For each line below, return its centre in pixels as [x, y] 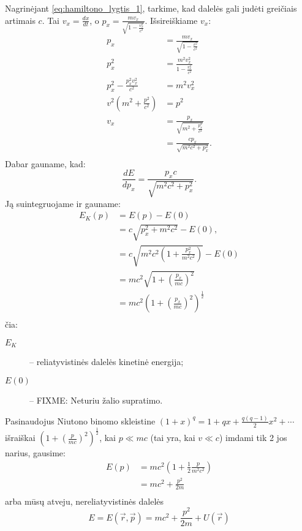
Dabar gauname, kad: [45, 163]
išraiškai [20, 438]
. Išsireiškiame [171, 20]
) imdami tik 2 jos [253, 438]
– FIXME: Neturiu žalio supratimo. [96, 400]
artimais [20, 20]
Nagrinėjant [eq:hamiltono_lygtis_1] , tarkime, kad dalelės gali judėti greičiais [151, 8]
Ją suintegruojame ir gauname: [63, 203]
